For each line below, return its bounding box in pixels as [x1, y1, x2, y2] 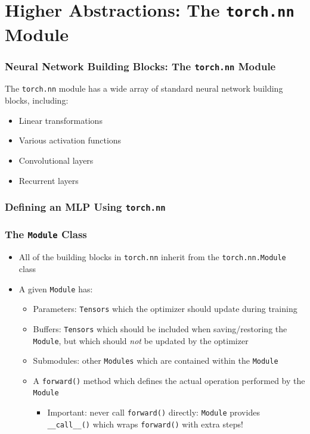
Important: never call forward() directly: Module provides [47, 406, 260, 419]
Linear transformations [18, 114, 103, 126]
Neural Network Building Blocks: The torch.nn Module [5, 58, 276, 73]
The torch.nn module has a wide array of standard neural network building [5, 82, 283, 95]
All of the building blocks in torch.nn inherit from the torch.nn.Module [18, 251, 286, 263]
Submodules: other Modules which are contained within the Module [33, 354, 278, 367]
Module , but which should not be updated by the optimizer [33, 334, 249, 346]
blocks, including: [5, 94, 69, 107]
